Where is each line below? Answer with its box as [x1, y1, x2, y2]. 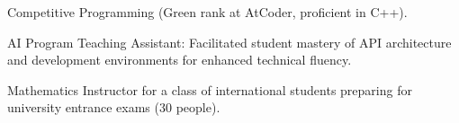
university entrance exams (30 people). [7, 98, 220, 117]
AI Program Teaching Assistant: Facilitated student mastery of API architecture [7, 32, 452, 51]
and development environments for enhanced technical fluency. [7, 50, 352, 69]
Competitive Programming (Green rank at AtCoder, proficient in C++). [7, 3, 408, 21]
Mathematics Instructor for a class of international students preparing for [7, 80, 412, 99]
